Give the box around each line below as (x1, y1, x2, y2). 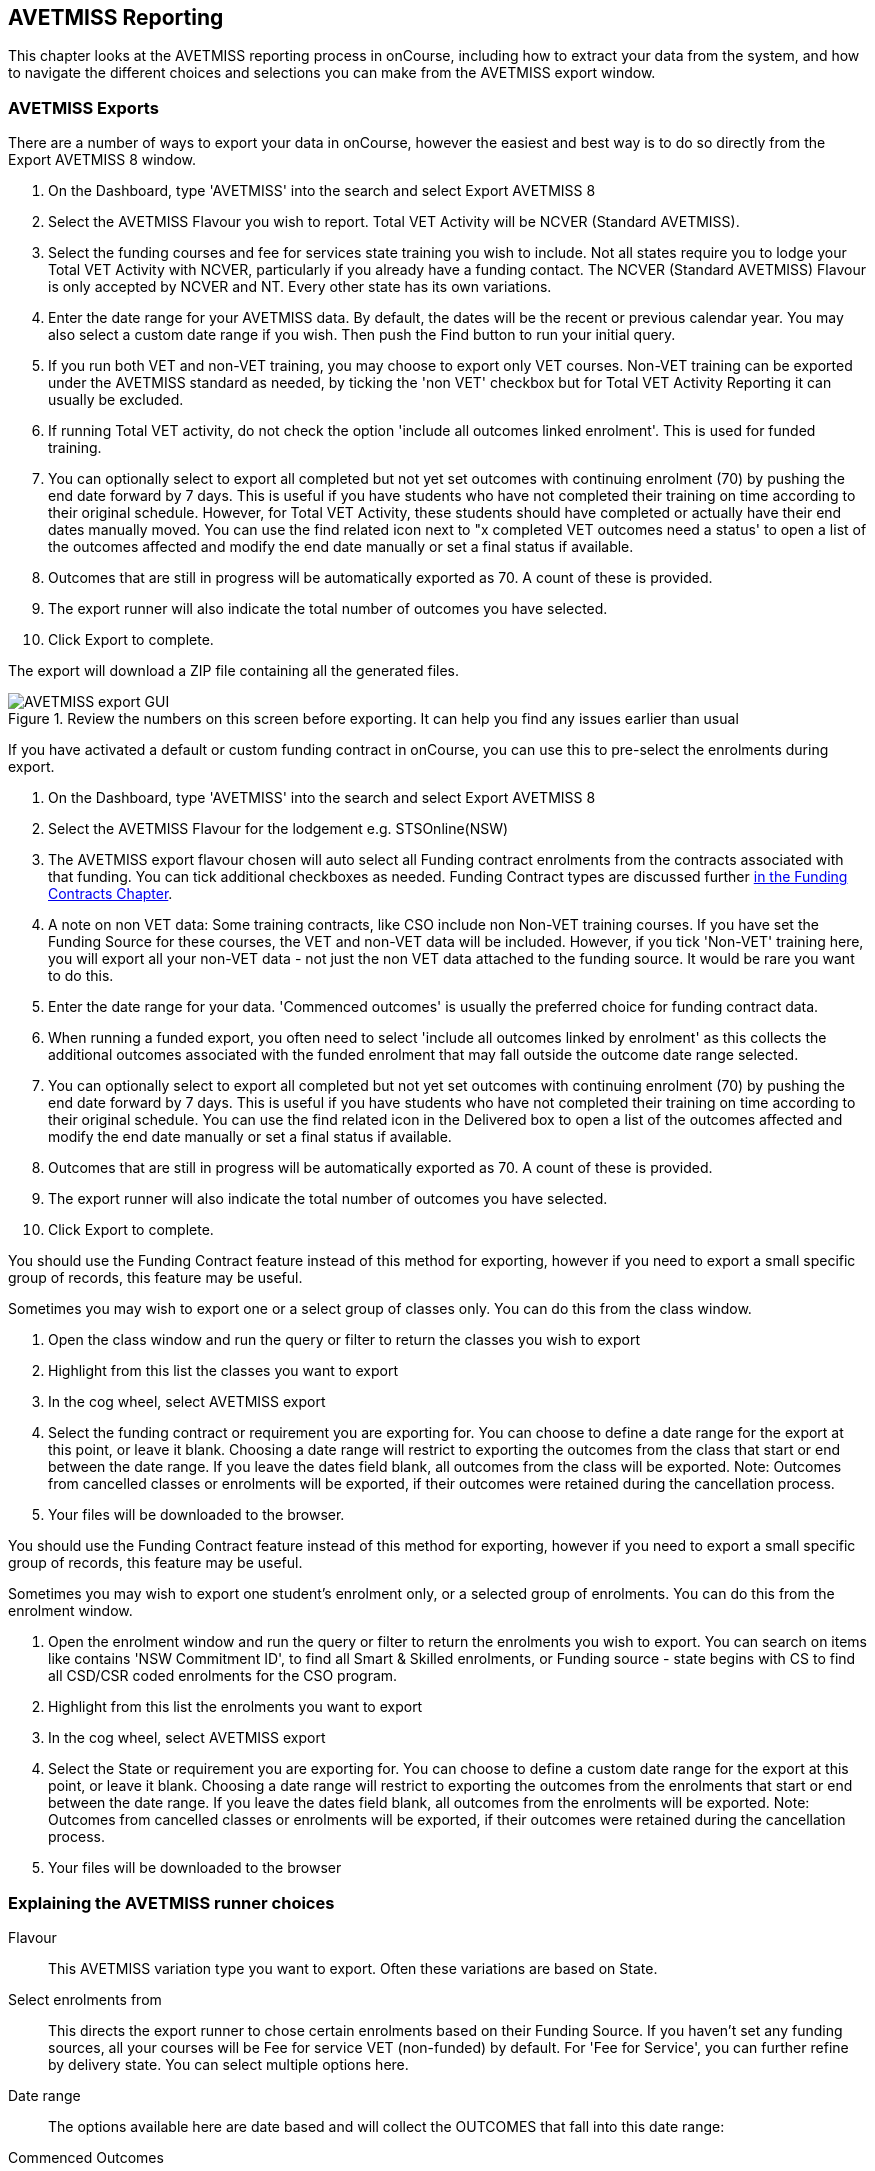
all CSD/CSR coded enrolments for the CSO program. (48, 1667, 398, 1685)
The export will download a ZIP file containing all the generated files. (8, 662, 460, 680)
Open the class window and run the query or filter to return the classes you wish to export (48, 1331, 641, 1349)
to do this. (48, 967, 114, 985)
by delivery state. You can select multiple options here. (48, 2055, 409, 2073)
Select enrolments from (8, 1990, 162, 2008)
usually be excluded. (48, 391, 184, 409)
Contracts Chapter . (48, 885, 173, 903)
